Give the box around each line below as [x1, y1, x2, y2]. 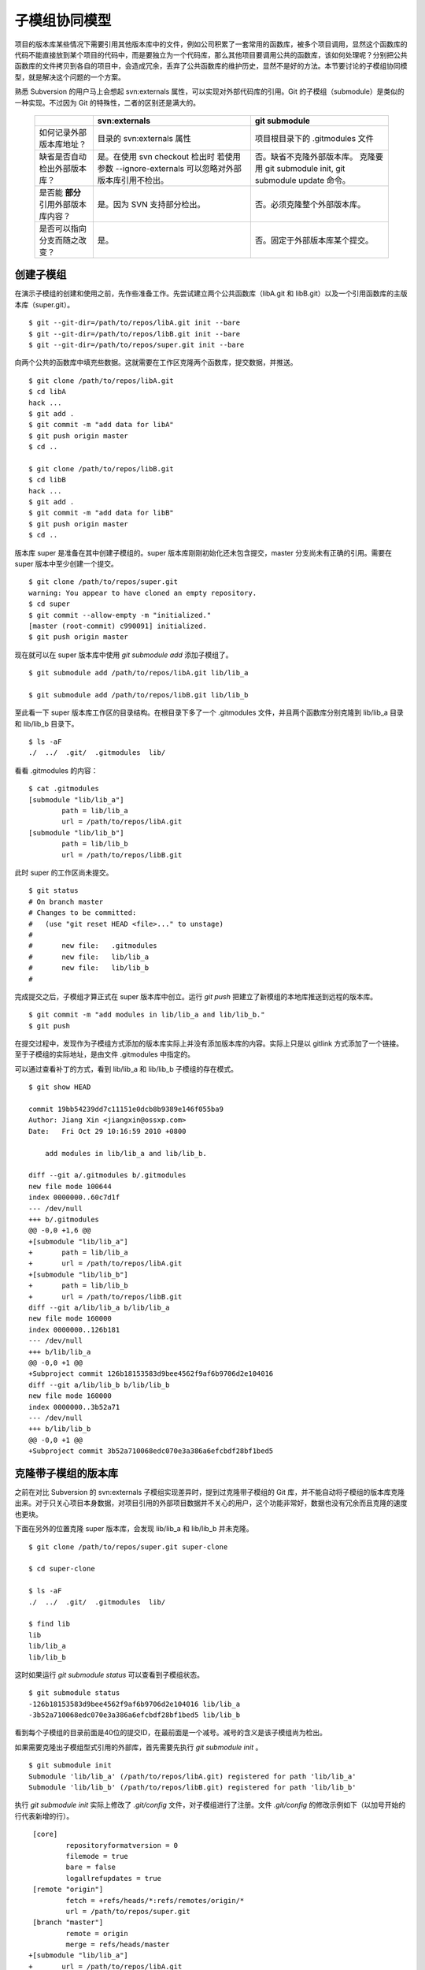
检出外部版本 [39, 162, 87, 173]
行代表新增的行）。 [14, 1811, 74, 1820]
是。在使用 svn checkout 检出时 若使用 [97, 151, 242, 162]
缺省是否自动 [39, 151, 87, 162]
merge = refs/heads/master [65, 1940, 170, 1950]
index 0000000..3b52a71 [28, 1403, 120, 1411]
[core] [32, 1830, 58, 1839]
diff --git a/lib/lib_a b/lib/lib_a [28, 1303, 170, 1312]
